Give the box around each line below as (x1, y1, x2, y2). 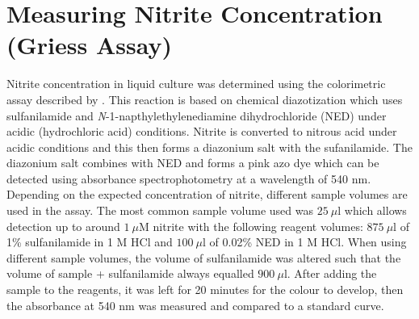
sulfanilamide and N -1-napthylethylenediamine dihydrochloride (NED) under (6, 107, 387, 124)
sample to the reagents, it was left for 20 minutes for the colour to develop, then (6, 281, 404, 298)
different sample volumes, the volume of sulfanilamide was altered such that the (6, 249, 401, 266)
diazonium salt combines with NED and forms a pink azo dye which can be (6, 154, 379, 171)
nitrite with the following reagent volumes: (153, 217, 363, 234)
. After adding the (287, 265, 377, 282)
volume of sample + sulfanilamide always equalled (6, 265, 254, 282)
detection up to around (6, 217, 120, 234)
